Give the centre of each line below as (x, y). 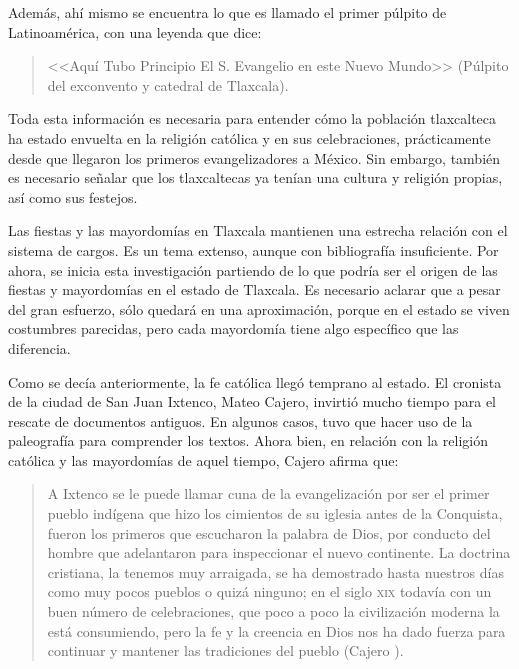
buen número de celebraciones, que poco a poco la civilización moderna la (273, 611)
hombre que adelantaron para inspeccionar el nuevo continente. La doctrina (279, 552)
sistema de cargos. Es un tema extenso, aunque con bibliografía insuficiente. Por (253, 249)
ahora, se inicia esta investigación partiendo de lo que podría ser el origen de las (253, 269)
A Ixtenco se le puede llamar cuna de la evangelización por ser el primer (268, 493)
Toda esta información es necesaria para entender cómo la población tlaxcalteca (252, 118)
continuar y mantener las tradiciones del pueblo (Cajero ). (225, 650)
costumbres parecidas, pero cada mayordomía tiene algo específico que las (233, 328)
